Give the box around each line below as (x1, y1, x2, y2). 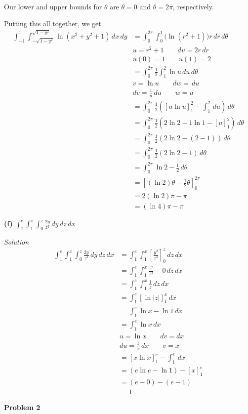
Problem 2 (4, 402, 41, 413)
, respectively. (172, 1, 214, 11)
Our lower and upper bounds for (4, 1, 102, 11)
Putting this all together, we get (4, 18, 101, 28)
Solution (4, 237, 29, 247)
